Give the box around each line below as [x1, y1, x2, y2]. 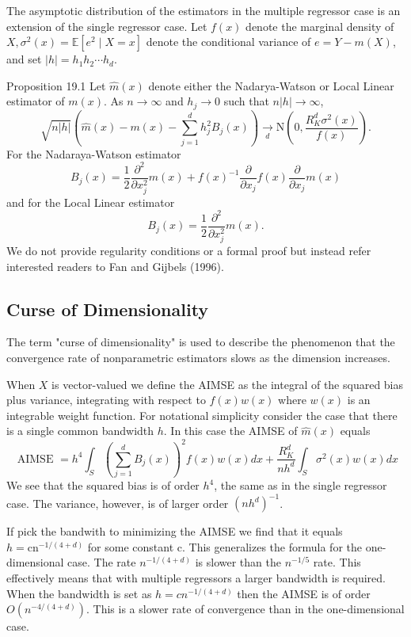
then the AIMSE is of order [237, 585, 371, 601]
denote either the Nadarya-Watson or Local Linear [148, 77, 394, 93]
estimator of [6, 93, 65, 109]
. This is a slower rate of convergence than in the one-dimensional [86, 601, 405, 617]
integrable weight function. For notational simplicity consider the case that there [6, 406, 398, 423]
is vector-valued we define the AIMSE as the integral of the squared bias [51, 376, 404, 392]
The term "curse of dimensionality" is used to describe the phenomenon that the [6, 334, 395, 350]
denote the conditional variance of [146, 33, 311, 50]
